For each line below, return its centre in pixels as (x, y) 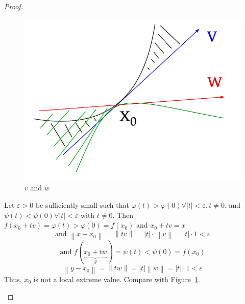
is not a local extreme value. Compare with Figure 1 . (117, 279)
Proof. (14, 6)
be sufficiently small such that (82, 204)
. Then (123, 215)
